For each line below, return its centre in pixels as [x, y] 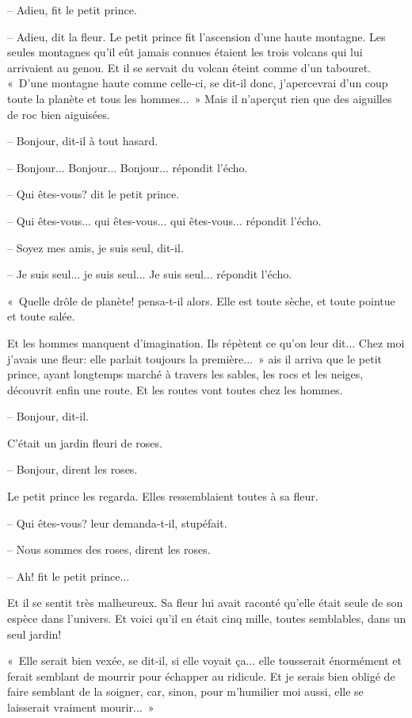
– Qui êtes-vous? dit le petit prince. [93, 194]
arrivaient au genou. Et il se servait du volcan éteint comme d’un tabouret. [189, 67]
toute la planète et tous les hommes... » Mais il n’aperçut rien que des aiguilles [200, 98]
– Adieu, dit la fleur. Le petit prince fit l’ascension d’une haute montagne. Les [196, 36]
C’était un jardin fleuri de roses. [85, 442]
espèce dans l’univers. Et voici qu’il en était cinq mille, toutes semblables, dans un [207, 618]
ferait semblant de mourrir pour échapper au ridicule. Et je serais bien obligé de [201, 676]
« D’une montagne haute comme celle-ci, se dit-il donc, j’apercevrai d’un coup [198, 83]
